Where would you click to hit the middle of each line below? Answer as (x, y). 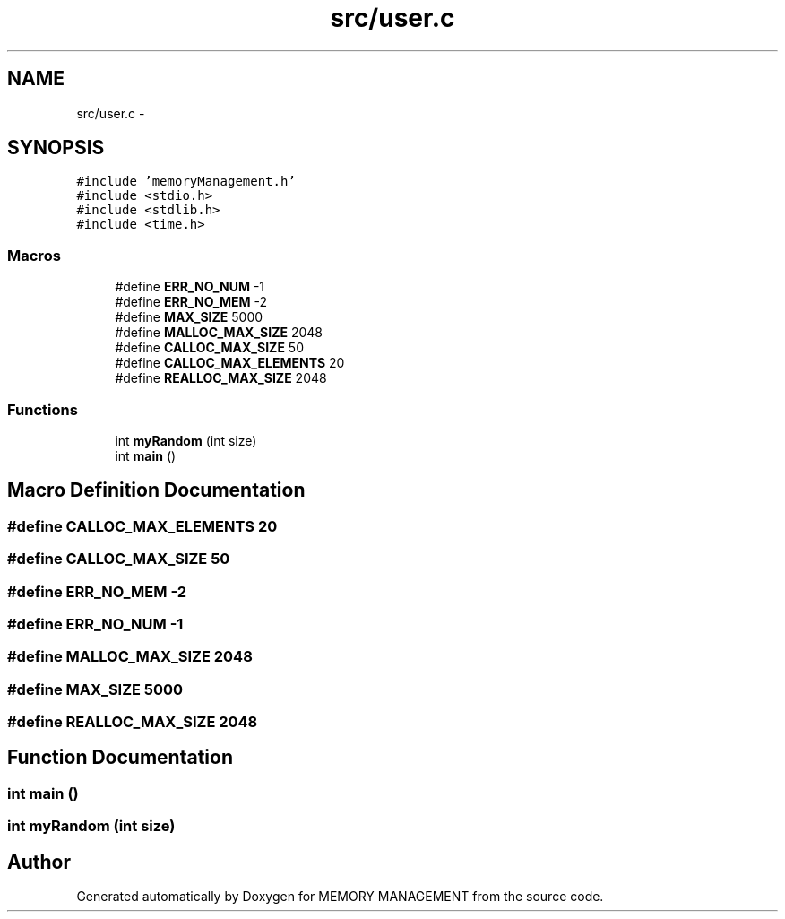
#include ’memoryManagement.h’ (186, 182)
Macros (34, 255)
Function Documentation (120, 758)
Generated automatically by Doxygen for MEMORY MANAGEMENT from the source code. (340, 897)
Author (39, 862)
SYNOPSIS (56, 148)
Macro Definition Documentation (156, 490)
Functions (43, 409)
